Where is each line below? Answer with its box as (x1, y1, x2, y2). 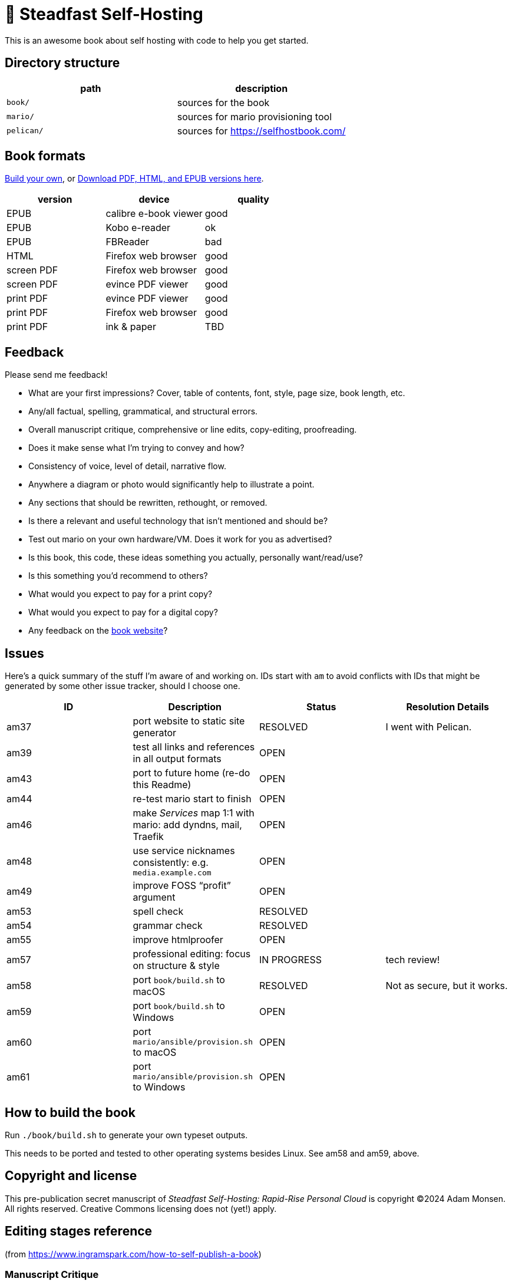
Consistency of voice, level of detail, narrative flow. (28, 461, 226, 472)
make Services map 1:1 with (133, 807, 255, 819)
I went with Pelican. (385, 721, 472, 733)
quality (237, 193, 269, 206)
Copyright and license (5, 1168, 137, 1184)
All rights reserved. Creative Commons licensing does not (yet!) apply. (5, 1203, 277, 1214)
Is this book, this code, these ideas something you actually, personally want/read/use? (28, 552, 364, 563)
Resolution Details (406, 701, 490, 713)
